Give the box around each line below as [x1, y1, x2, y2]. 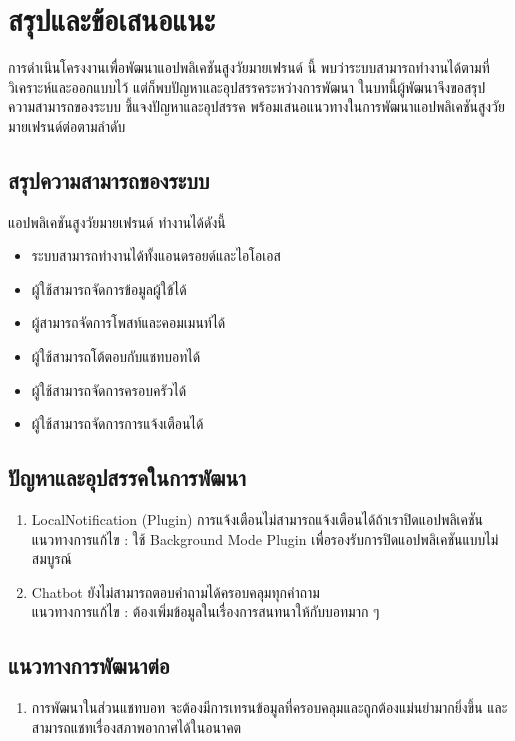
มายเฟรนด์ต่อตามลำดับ [8, 115, 126, 136]
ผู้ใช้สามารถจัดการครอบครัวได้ [31, 379, 187, 400]
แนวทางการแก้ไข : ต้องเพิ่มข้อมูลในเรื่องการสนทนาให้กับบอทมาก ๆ [31, 601, 380, 622]
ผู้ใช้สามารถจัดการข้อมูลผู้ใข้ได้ [31, 278, 187, 299]
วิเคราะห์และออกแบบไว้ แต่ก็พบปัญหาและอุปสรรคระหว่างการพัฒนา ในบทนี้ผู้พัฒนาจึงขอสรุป [8, 76, 486, 97]
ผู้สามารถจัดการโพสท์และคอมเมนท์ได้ [31, 312, 226, 333]
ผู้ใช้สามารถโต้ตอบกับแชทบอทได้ [31, 346, 201, 367]
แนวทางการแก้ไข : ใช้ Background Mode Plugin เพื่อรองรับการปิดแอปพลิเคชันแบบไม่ [31, 528, 499, 549]
